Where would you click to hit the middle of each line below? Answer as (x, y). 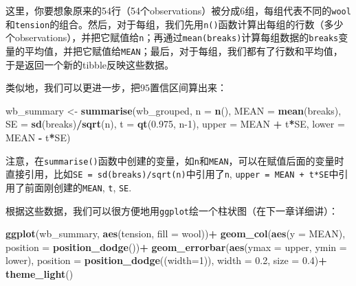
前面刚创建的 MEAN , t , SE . (78, 187)
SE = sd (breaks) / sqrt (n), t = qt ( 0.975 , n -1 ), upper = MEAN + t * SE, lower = (175, 124)
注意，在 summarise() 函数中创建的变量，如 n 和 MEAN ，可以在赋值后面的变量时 (175, 160)
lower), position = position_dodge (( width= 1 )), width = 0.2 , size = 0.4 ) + (166, 260)
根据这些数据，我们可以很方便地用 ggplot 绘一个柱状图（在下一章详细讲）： (172, 210)
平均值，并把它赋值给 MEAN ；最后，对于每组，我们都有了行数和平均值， (183, 50)
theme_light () (40, 274)
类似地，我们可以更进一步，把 (73, 87)
